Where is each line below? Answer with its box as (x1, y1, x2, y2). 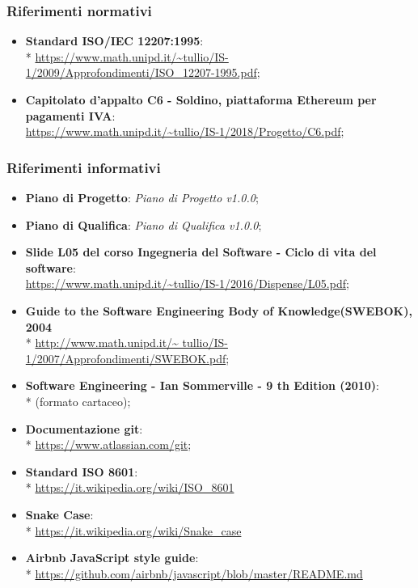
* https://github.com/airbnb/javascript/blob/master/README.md (25, 565, 363, 582)
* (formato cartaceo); (25, 392, 131, 409)
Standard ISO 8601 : (25, 463, 138, 480)
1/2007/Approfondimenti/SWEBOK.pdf (25, 349, 226, 366)
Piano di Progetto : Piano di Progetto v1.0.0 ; (25, 189, 259, 205)
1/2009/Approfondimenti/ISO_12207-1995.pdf (25, 64, 257, 81)
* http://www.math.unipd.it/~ (25, 334, 179, 351)
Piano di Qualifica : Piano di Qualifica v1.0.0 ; (25, 216, 262, 233)
